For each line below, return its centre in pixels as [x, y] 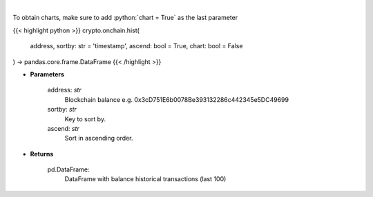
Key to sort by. [85, 119]
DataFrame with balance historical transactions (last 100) [145, 179]
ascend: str [63, 128]
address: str [65, 90]
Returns [42, 154]
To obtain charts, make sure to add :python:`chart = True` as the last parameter [125, 18]
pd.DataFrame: [68, 169]
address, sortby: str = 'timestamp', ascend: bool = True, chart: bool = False [136, 46]
